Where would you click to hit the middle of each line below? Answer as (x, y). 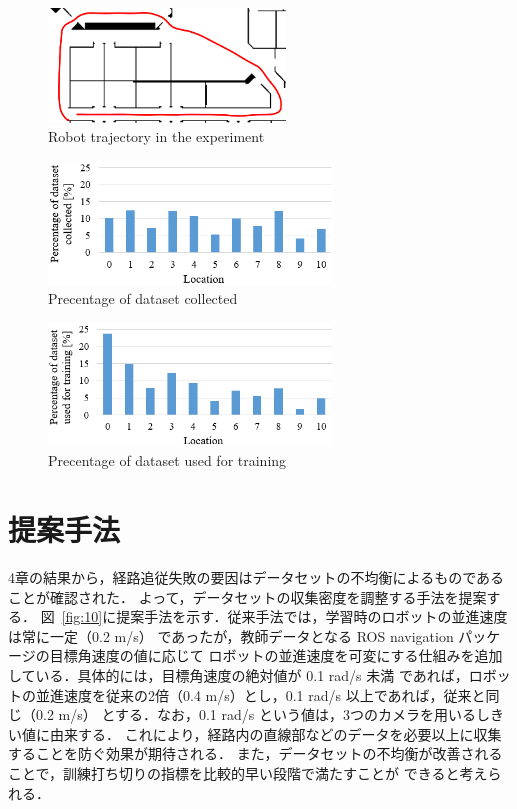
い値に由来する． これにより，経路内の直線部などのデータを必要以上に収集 (255, 733)
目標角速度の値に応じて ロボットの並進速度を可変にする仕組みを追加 (276, 655)
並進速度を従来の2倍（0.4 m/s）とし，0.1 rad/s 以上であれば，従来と (260, 694)
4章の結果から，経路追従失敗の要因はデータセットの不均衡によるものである (256, 577)
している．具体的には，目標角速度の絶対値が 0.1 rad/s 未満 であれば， (238, 675)
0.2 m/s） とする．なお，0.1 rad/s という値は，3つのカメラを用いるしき (269, 714)
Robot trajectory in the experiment (156, 136)
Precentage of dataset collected (143, 298)
